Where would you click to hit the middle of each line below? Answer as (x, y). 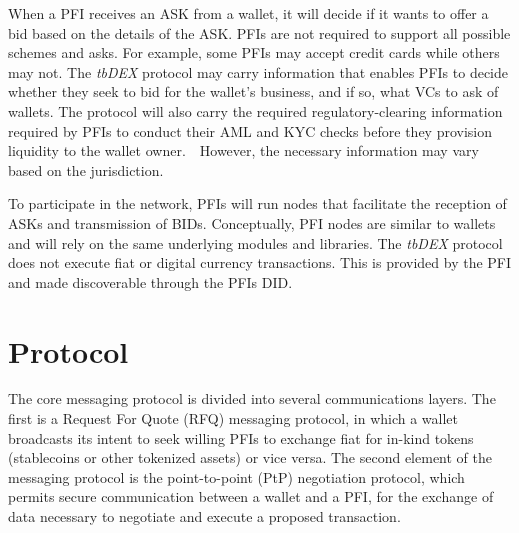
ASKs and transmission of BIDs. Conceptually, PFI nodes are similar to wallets (252, 222)
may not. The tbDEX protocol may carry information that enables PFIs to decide (258, 71)
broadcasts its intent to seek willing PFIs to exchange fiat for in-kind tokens (241, 437)
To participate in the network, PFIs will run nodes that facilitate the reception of (257, 203)
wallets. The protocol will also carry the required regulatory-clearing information (255, 110)
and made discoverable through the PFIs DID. (150, 281)
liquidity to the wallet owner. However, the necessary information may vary (243, 150)
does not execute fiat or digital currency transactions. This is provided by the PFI (260, 262)
